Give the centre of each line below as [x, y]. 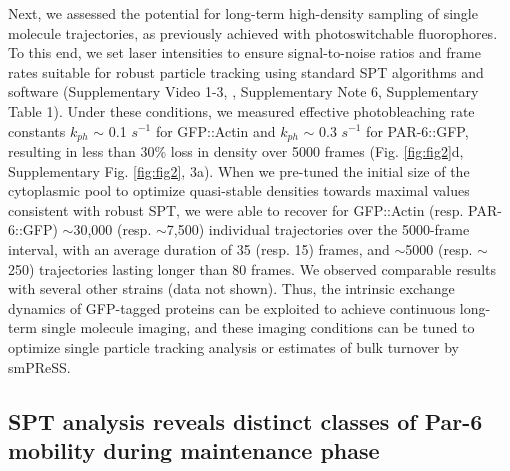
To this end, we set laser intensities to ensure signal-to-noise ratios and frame [244, 52]
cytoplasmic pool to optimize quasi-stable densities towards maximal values [239, 190]
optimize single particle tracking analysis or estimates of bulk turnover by [233, 346]
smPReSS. [39, 366]
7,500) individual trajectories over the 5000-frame [318, 229]
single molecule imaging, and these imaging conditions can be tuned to [258, 327]
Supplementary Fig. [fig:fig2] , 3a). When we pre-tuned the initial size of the [239, 170]
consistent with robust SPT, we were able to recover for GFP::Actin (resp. [236, 209]
